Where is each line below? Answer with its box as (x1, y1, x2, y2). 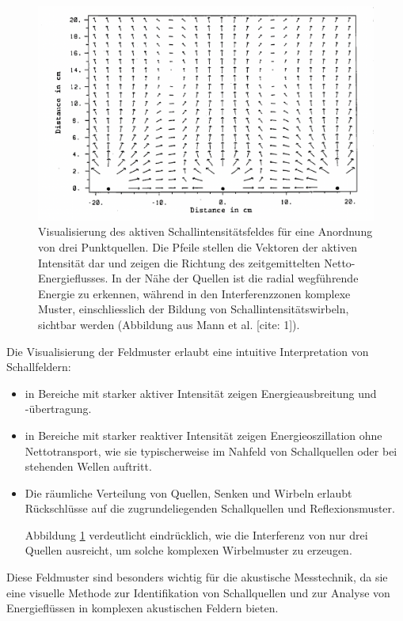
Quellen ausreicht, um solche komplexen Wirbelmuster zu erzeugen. (25, 542, 352, 559)
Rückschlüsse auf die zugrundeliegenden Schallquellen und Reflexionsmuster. (25, 500, 395, 517)
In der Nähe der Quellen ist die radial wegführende (112, 270, 359, 286)
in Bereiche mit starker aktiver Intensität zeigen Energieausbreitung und (25, 384, 377, 401)
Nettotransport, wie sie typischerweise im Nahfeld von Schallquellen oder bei (25, 442, 397, 459)
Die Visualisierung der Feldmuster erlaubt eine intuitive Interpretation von (6, 343, 369, 359)
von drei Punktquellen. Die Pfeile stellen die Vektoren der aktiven (38, 238, 357, 255)
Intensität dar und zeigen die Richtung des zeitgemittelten (38, 254, 321, 271)
